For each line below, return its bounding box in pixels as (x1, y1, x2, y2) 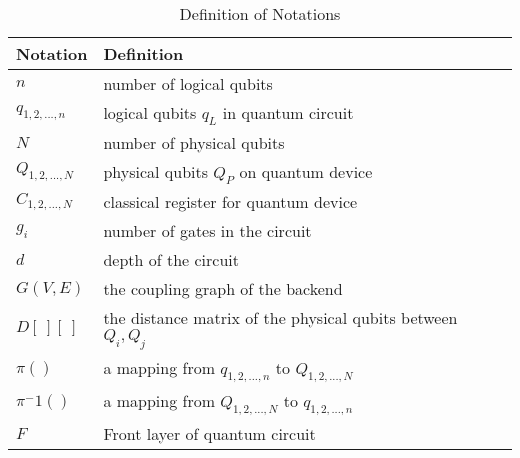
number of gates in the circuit (103, 219, 312, 243)
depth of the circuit (103, 248, 240, 272)
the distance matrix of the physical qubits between (103, 306, 458, 330)
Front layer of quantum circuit (103, 421, 316, 445)
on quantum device (239, 160, 373, 184)
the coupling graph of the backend (103, 277, 343, 301)
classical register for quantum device (103, 190, 358, 214)
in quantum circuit (222, 101, 354, 124)
